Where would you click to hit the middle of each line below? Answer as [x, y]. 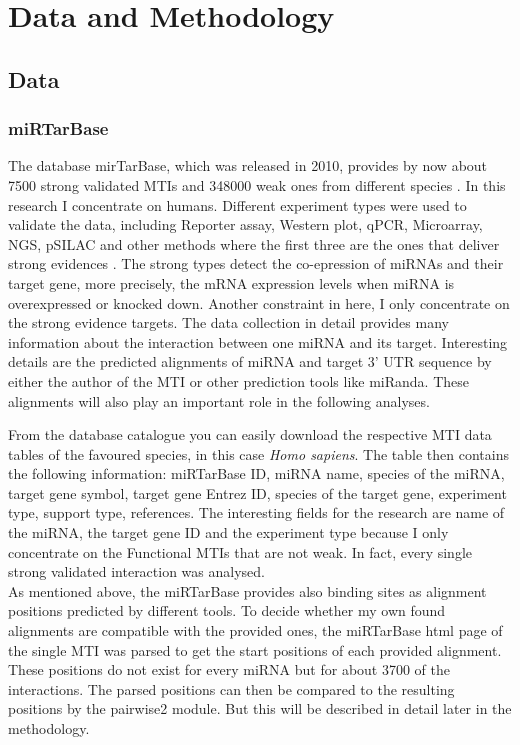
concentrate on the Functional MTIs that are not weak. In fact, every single [240, 551]
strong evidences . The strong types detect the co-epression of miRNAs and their [256, 263]
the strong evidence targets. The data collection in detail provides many [228, 322]
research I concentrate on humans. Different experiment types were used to [237, 204]
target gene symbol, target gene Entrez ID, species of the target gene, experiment [257, 492]
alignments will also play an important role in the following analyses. [219, 400]
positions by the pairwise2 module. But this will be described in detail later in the [260, 708]
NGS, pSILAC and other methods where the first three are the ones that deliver [254, 243]
